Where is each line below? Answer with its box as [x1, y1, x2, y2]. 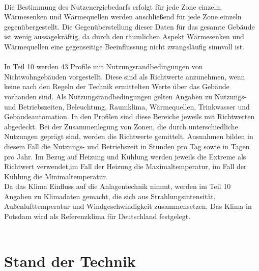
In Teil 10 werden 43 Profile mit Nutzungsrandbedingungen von [4, 61, 203, 72]
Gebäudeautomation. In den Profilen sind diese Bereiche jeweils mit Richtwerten [4, 111, 255, 122]
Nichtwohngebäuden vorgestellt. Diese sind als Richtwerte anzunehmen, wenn [4, 71, 245, 82]
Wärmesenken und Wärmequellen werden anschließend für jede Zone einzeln [4, 11, 242, 22]
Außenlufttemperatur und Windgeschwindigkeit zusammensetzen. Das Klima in [4, 201, 252, 211]
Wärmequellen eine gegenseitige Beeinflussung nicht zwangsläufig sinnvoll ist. [4, 41, 245, 51]
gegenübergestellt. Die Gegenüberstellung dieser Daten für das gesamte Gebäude [4, 21, 255, 32]
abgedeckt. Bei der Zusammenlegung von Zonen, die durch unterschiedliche [4, 121, 238, 131]
